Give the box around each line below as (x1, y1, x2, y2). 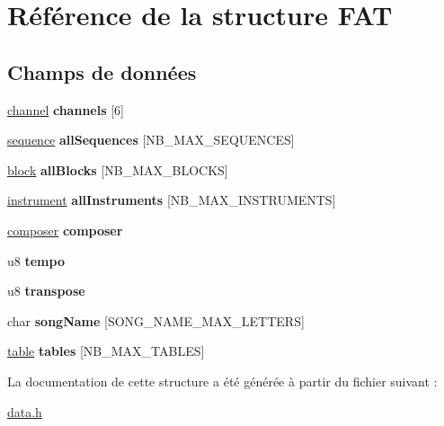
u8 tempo (7, 251, 65, 270)
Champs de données (7, 58, 197, 85)
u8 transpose (7, 281, 85, 300)
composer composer (7, 220, 123, 239)
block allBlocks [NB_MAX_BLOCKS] (7, 160, 228, 179)
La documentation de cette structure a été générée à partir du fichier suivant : (7, 371, 438, 390)
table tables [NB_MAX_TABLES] (7, 342, 205, 360)
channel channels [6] (7, 100, 124, 119)
